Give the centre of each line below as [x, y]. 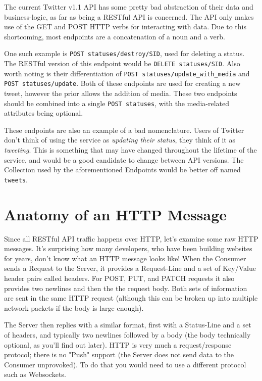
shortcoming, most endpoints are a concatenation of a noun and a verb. [115, 36]
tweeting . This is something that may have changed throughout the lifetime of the [130, 150]
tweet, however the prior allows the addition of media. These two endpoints [121, 93]
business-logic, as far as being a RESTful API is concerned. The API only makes [129, 16]
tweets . [16, 179]
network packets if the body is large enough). [74, 307]
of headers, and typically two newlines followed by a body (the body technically [127, 334]
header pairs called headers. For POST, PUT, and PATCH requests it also [119, 278]
